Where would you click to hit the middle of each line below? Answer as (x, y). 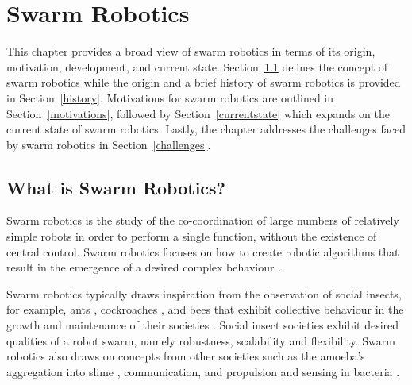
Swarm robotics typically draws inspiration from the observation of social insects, (204, 293)
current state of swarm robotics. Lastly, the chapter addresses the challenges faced (206, 129)
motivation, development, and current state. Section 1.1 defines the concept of (197, 66)
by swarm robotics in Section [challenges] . (109, 144)
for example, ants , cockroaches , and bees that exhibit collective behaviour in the (205, 309)
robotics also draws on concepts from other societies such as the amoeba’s (186, 356)
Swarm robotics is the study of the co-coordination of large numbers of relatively (203, 220)
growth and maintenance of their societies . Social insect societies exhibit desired (203, 325)
